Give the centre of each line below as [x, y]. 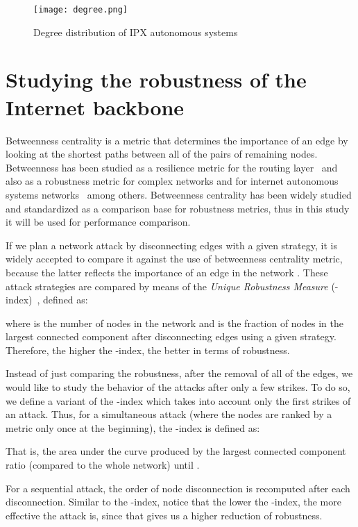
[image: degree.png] [81, 10]
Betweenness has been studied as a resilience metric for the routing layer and [172, 167]
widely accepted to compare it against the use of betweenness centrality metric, [174, 259]
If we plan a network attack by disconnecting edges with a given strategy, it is [171, 245]
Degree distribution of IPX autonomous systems [136, 32]
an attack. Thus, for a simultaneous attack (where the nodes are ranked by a [169, 414]
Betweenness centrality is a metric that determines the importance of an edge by [177, 140]
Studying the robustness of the [156, 80]
